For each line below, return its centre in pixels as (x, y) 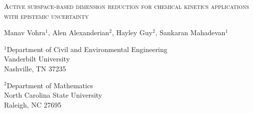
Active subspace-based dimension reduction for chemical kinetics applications (127, 6)
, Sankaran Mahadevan (190, 32)
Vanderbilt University (37, 59)
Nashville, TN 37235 (35, 68)
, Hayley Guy (132, 32)
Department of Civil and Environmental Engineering (87, 49)
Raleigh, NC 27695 (33, 104)
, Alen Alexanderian (79, 32)
